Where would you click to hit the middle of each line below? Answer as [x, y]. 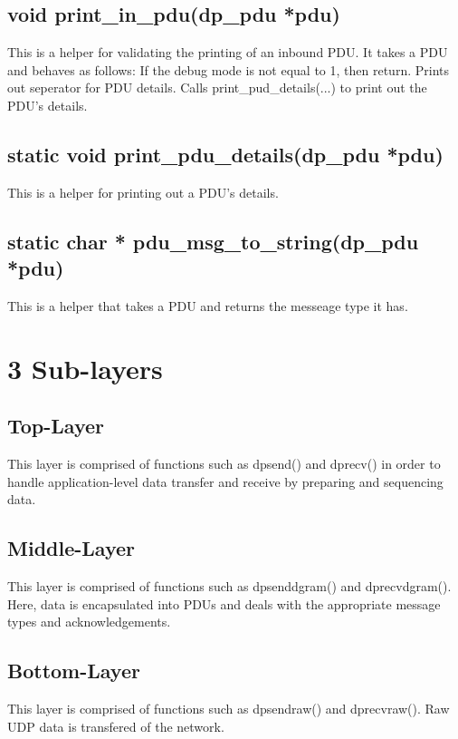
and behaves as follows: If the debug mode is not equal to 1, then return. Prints [228, 69]
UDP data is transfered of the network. [116, 726]
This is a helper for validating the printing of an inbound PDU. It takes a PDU [228, 52]
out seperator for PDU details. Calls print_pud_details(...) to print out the [217, 88]
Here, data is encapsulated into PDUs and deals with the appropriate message [224, 603]
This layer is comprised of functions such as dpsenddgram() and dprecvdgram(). [229, 586]
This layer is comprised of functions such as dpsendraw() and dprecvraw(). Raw [229, 709]
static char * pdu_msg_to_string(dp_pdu [213, 241]
